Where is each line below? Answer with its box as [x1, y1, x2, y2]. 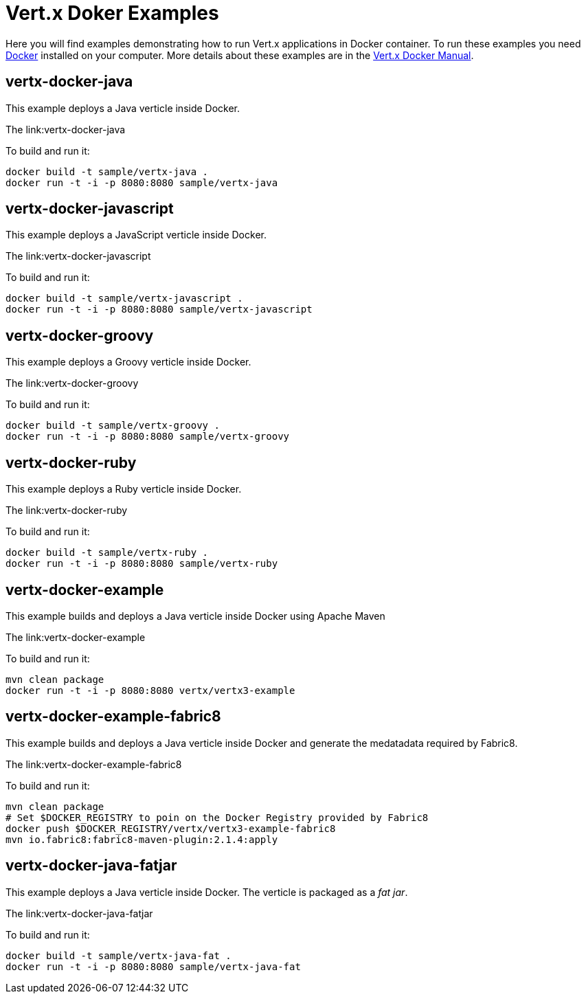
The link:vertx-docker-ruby [5, 504, 128, 517]
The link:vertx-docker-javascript [5, 250, 151, 262]
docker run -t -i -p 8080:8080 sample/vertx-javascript [5, 304, 313, 315]
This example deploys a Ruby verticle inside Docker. [5, 483, 242, 495]
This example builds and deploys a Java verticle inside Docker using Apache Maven [5, 609, 385, 622]
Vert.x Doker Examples [5, 1, 219, 25]
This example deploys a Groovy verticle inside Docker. [5, 356, 251, 368]
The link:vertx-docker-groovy [5, 377, 139, 390]
